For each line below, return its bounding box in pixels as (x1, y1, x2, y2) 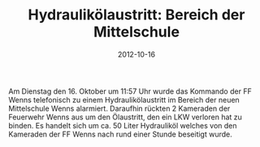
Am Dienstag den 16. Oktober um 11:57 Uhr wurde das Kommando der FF (8, 86, 252, 96)
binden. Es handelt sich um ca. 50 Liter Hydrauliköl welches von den (8, 120, 237, 130)
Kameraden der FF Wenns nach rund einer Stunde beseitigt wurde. (8, 129, 233, 139)
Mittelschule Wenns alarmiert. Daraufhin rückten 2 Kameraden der (8, 103, 231, 113)
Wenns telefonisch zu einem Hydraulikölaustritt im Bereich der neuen (8, 94, 240, 104)
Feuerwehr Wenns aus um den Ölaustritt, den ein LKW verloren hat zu (8, 111, 242, 122)
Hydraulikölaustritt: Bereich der (28, 6, 245, 24)
